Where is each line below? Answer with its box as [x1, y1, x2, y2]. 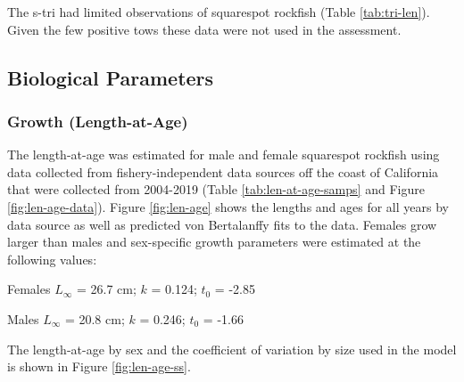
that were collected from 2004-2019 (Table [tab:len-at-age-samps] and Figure [7, 180, 425, 199]
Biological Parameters [7, 63, 214, 91]
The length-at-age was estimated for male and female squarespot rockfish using [7, 145, 440, 164]
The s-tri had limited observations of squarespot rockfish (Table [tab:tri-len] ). [7, 3, 430, 20]
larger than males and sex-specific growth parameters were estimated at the [7, 232, 421, 251]
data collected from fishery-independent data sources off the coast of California [7, 162, 439, 181]
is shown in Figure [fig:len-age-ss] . [7, 357, 191, 376]
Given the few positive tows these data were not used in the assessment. [7, 20, 402, 38]
